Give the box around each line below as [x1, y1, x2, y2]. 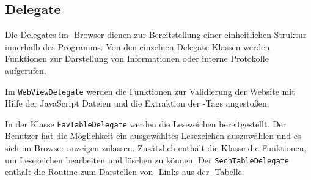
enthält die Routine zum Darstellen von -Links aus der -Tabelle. [5, 165, 244, 178]
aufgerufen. [5, 64, 46, 77]
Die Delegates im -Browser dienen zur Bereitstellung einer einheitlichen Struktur [5, 28, 307, 41]
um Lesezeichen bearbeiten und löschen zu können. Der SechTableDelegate [5, 153, 289, 166]
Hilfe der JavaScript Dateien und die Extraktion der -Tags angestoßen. [5, 97, 269, 110]
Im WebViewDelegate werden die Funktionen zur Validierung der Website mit [5, 84, 295, 97]
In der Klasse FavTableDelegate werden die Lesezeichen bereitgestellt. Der [5, 117, 287, 130]
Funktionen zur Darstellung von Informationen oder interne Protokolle [5, 52, 269, 65]
